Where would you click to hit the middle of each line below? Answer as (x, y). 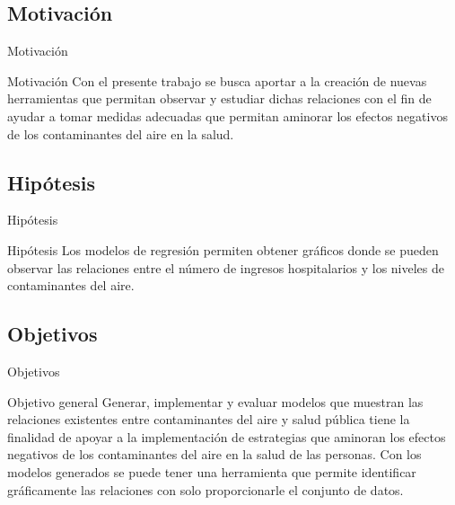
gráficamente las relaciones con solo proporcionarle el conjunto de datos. (206, 489)
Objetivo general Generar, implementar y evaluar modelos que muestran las (215, 401)
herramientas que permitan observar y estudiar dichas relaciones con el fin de (219, 98)
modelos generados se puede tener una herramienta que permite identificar (212, 471)
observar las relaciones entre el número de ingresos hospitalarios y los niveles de (226, 267)
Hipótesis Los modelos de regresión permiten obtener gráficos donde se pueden (223, 249)
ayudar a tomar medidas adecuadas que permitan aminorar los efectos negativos (227, 115)
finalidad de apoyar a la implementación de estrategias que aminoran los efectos (227, 436)
